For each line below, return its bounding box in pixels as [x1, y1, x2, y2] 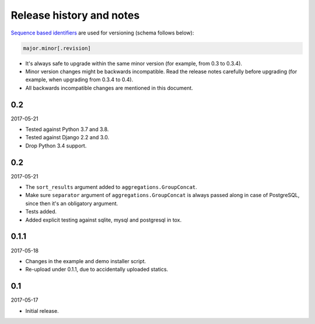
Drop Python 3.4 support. [25, 142, 87, 149]
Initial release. [25, 307, 59, 314]
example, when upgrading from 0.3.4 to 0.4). [25, 76, 134, 83]
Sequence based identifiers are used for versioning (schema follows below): [10, 29, 194, 36]
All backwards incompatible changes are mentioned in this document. [25, 84, 194, 91]
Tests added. [25, 208, 57, 215]
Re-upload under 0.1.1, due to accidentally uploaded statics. [25, 266, 169, 273]
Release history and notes [10, 9, 140, 22]
